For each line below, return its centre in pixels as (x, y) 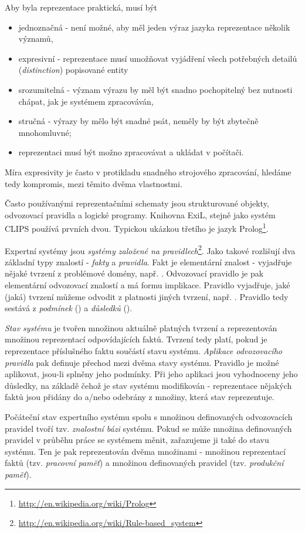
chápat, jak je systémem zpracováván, (86, 101)
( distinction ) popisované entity (73, 70)
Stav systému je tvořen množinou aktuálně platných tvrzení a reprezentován (141, 327)
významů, (36, 39)
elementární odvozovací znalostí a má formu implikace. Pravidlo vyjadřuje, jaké (148, 285)
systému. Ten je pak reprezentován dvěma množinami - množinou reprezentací (145, 451)
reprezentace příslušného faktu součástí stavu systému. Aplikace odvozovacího (143, 350)
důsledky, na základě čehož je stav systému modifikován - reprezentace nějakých (148, 385)
